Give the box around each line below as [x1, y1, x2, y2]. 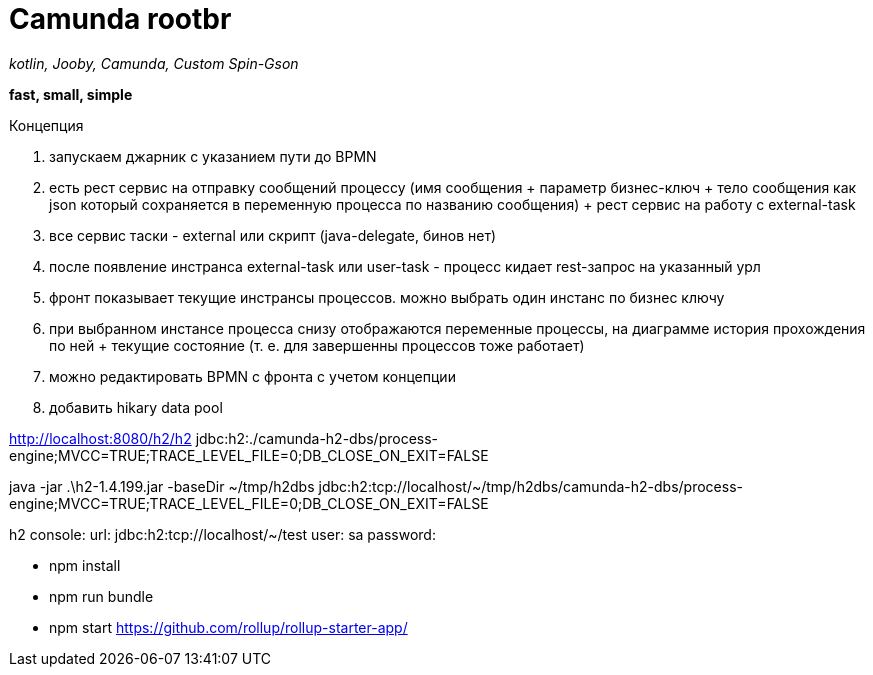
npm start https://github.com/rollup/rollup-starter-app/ [49, 618, 408, 636]
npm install [49, 556, 121, 574]
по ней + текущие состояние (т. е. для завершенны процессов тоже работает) [49, 336, 585, 354]
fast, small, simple [9, 85, 133, 103]
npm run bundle [49, 587, 154, 605]
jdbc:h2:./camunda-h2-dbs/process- [195, 429, 439, 447]
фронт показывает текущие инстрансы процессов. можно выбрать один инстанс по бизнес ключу [49, 288, 725, 306]
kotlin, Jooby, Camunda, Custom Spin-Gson [9, 54, 299, 72]
